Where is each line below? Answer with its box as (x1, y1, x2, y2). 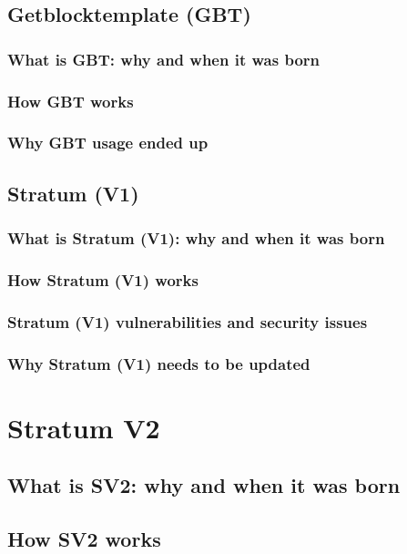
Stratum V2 (7, 408, 160, 446)
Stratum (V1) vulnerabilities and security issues (7, 310, 368, 333)
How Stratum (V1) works (7, 268, 198, 291)
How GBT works (7, 89, 134, 112)
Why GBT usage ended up (7, 131, 209, 154)
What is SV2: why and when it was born (7, 471, 401, 499)
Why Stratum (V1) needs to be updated (7, 352, 310, 374)
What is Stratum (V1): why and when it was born (7, 227, 385, 250)
